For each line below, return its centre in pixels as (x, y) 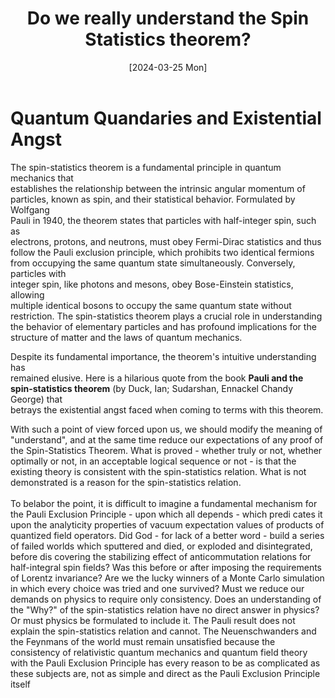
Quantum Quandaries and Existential (166, 118)
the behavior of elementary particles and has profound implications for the (163, 326)
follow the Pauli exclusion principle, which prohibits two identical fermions (162, 252)
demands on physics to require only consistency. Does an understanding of (166, 599)
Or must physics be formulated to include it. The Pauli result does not (153, 620)
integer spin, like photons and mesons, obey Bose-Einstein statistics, (152, 284)
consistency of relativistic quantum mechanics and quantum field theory (159, 652)
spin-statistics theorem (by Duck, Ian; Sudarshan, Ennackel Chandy (152, 388)
